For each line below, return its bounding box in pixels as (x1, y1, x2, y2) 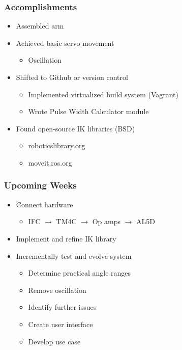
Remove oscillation (28, 284, 86, 295)
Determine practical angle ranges (28, 267, 131, 278)
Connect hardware (16, 199, 73, 209)
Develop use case (28, 336, 81, 346)
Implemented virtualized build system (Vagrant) (28, 89, 179, 99)
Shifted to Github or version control (16, 72, 128, 82)
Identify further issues (28, 302, 97, 312)
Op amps (92, 216, 120, 227)
